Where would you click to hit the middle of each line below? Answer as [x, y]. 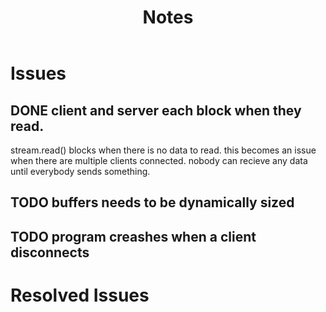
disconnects [50, 252]
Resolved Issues [80, 295]
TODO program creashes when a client [133, 236]
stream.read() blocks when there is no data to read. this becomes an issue [163, 150]
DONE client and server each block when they [156, 110]
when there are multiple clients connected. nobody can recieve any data [159, 160]
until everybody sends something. [80, 171]
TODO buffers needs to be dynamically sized [152, 202]
